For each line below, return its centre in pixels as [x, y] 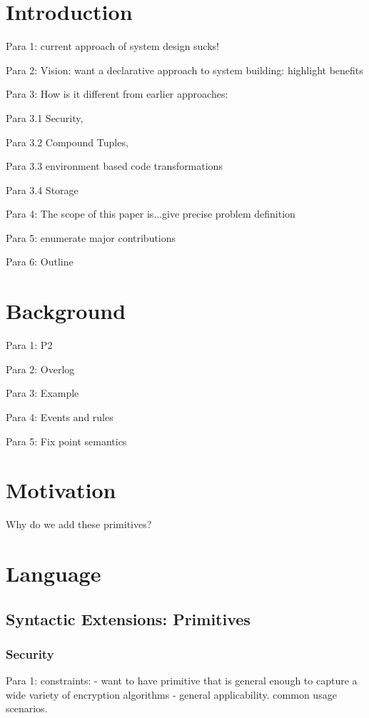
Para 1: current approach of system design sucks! [112, 46]
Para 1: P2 [29, 345]
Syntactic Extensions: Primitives [128, 618]
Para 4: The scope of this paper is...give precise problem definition [151, 214]
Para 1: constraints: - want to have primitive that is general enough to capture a [182, 681]
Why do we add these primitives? [79, 524]
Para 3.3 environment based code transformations [114, 166]
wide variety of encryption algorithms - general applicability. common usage [171, 694]
